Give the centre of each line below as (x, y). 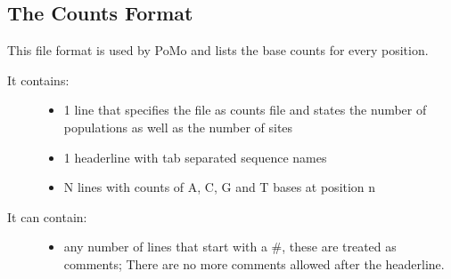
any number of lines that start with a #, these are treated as (230, 247)
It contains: (38, 80)
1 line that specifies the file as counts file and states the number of (245, 110)
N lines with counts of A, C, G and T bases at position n (220, 187)
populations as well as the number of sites (178, 127)
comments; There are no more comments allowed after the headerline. (254, 263)
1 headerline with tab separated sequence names (195, 157)
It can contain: (47, 216)
